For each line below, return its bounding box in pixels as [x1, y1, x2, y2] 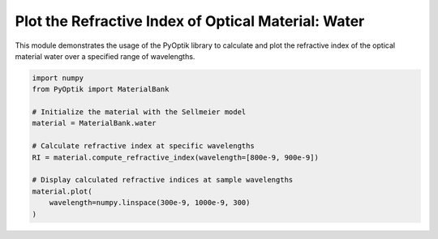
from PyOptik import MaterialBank [32, 85, 170, 94]
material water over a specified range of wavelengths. [15, 51, 195, 61]
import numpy [32, 73, 84, 83]
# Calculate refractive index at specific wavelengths [32, 142, 255, 151]
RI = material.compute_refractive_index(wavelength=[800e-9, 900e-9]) [32, 152, 320, 162]
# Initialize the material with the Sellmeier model [32, 108, 247, 117]
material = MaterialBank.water [32, 118, 157, 128]
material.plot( [32, 186, 92, 196]
